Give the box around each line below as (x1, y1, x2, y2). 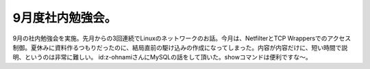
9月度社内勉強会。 (12, 10, 117, 25)
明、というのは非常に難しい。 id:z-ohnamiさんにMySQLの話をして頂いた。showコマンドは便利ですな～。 (12, 53, 312, 61)
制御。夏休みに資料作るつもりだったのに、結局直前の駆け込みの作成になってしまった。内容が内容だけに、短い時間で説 (12, 43, 348, 51)
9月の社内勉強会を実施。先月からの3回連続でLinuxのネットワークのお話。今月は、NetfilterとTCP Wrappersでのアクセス (12, 34, 351, 42)
